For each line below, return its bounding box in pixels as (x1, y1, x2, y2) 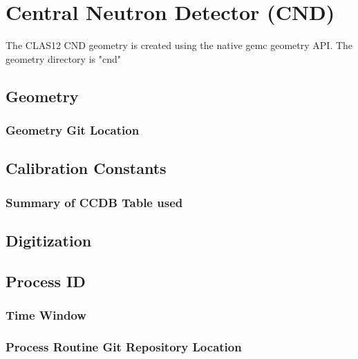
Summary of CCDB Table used (6, 193, 183, 211)
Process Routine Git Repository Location (6, 338, 242, 355)
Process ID (6, 270, 86, 291)
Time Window (6, 307, 86, 324)
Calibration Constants (6, 157, 167, 179)
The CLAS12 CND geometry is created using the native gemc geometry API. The (6, 38, 353, 52)
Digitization (6, 229, 92, 251)
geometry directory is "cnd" (6, 51, 121, 66)
